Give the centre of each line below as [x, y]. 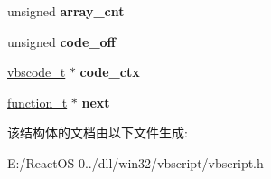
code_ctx [110, 72]
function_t [37, 102]
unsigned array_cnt [66, 11]
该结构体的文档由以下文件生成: [98, 132]
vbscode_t [37, 72]
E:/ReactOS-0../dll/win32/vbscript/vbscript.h [135, 162]
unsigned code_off [62, 41]
